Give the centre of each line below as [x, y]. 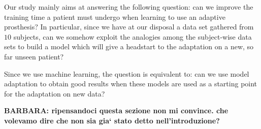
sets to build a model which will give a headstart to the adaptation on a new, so [129, 46]
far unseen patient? [34, 56]
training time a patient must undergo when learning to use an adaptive [115, 17]
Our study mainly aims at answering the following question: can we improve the [129, 7]
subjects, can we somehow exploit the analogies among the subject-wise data [133, 36]
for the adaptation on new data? [55, 93]
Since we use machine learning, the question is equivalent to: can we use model [127, 73]
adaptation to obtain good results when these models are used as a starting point [131, 84]
